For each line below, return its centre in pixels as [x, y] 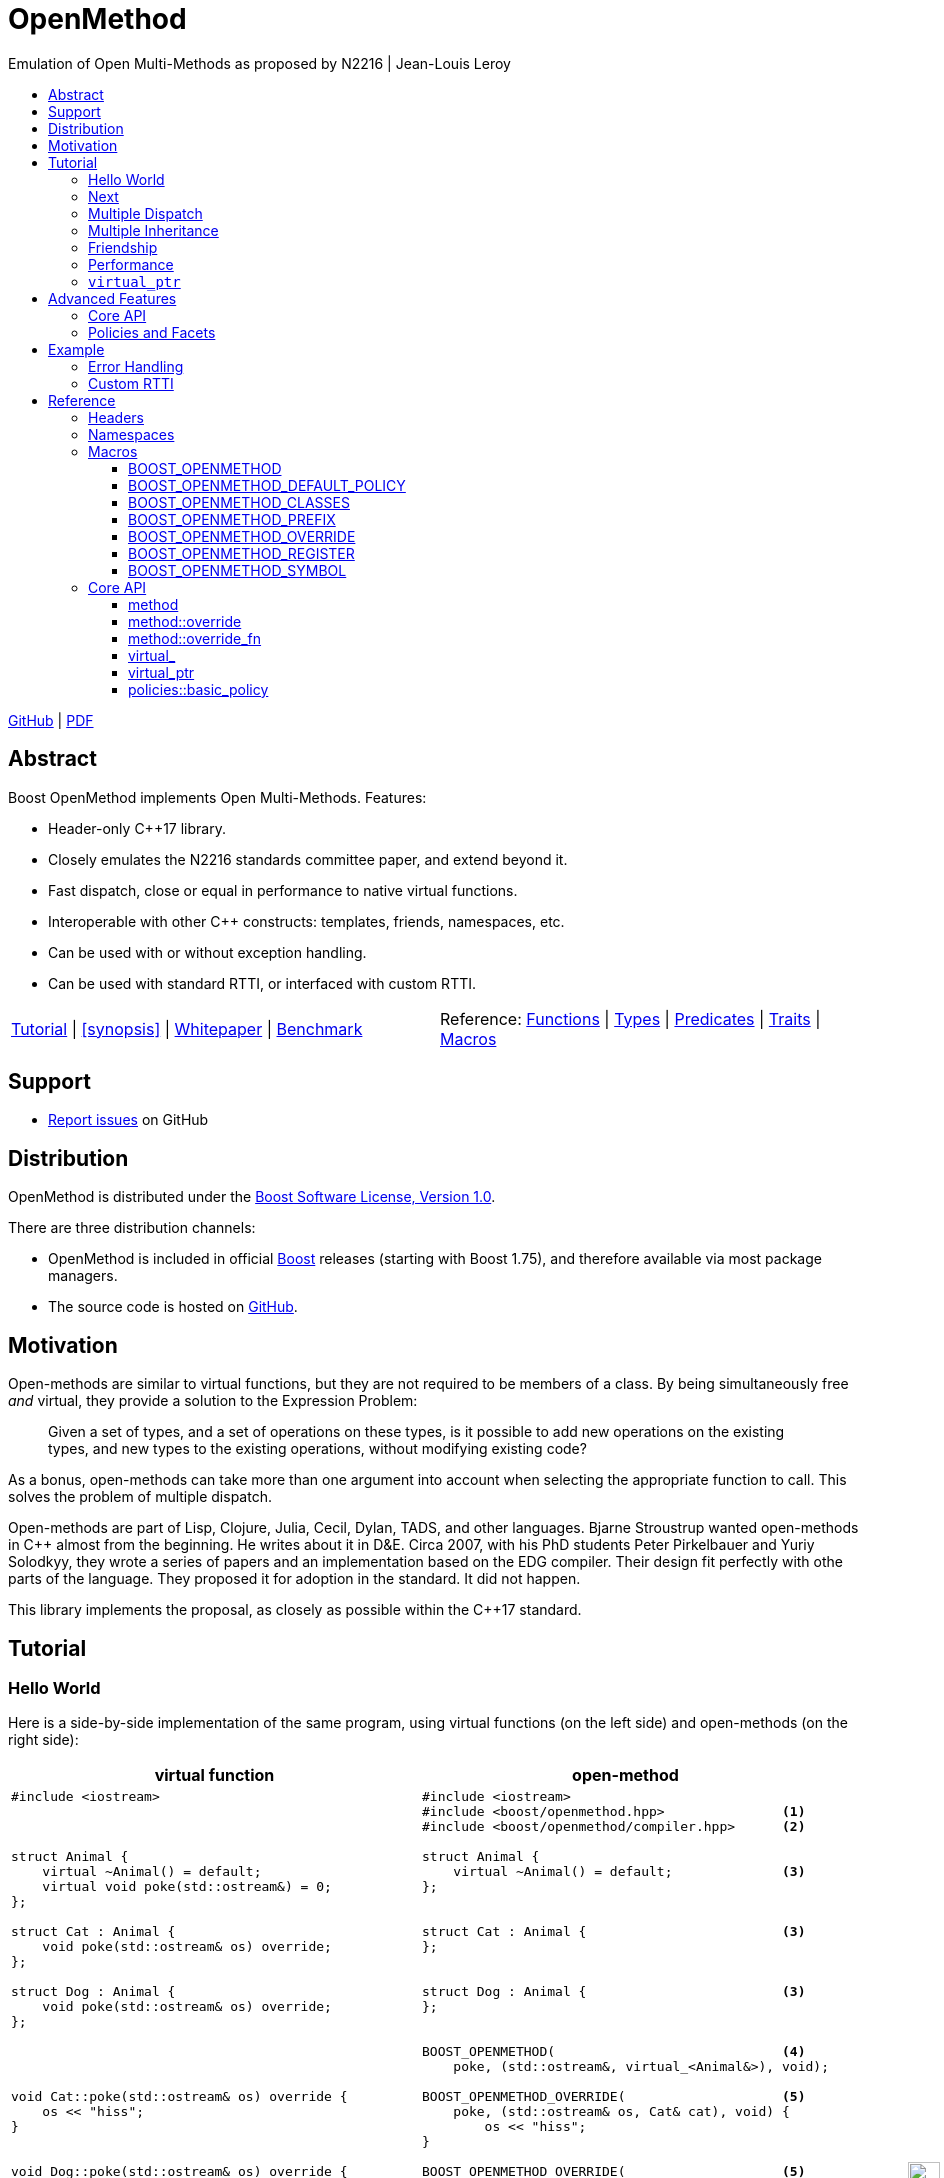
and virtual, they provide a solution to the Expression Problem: [213, 1401]
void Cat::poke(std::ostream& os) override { [179, 2097]
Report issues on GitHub [128, 1120]
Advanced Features [112, 298]
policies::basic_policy [198, 689]
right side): [43, 1740]
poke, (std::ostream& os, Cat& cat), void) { [621, 2112]
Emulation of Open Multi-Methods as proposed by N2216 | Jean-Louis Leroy [259, 63]
